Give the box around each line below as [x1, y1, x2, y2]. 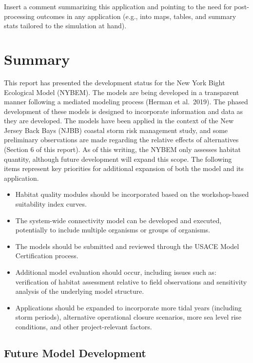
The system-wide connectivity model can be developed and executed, [15, 215, 222, 225]
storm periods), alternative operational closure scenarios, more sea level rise [15, 312, 241, 322]
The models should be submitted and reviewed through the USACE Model [15, 241, 239, 251]
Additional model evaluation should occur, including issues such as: [15, 267, 216, 277]
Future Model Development [4, 345, 146, 360]
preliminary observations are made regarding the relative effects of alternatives [4, 134, 239, 145]
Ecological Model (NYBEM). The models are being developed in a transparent [4, 87, 239, 97]
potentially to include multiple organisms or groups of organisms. [15, 225, 210, 235]
